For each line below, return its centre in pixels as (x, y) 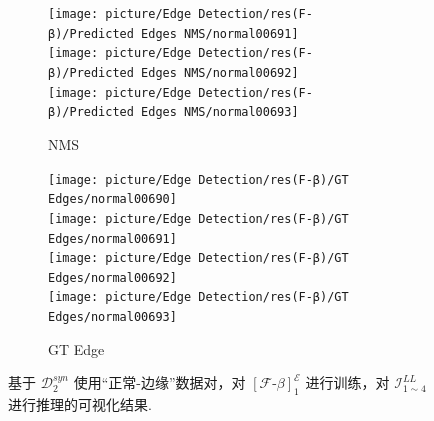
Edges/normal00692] (112, 277)
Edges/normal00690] (112, 199)
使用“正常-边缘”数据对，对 (159, 382)
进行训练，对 (347, 382)
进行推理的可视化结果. (80, 404)
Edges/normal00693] (112, 317)
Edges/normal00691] (112, 238)
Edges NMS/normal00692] (220, 72)
